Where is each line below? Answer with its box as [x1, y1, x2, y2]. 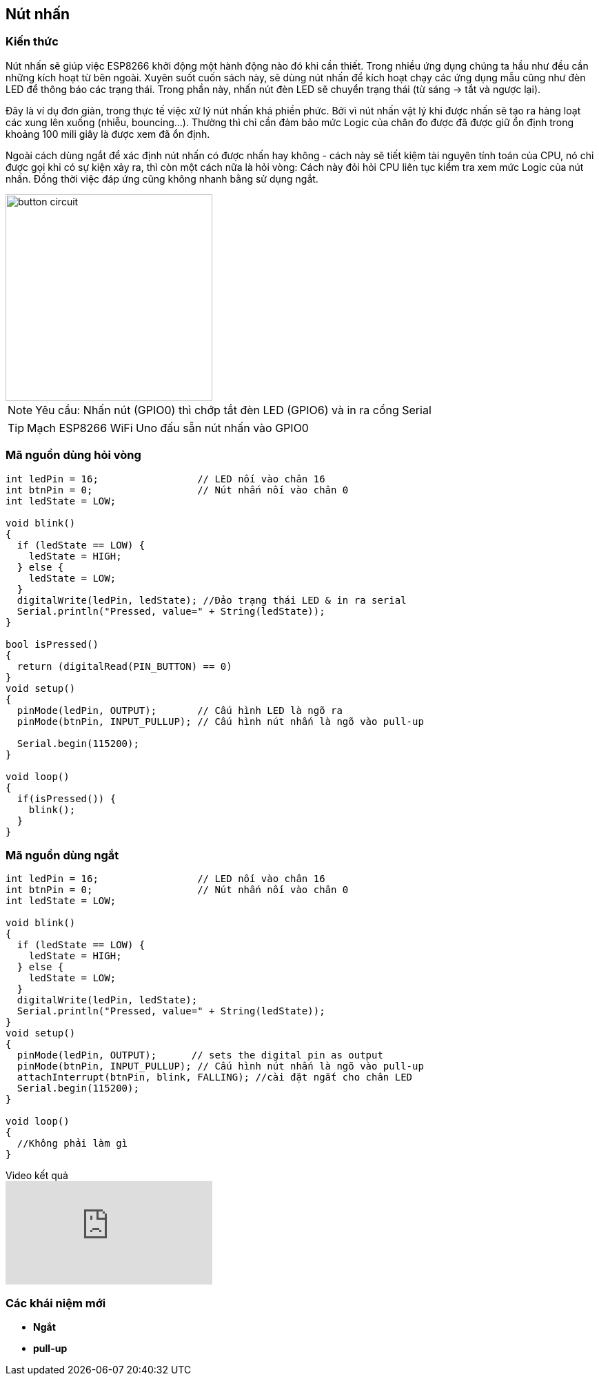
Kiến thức [6, 34, 59, 49]
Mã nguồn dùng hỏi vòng [6, 448, 141, 462]
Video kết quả [6, 1169, 68, 1182]
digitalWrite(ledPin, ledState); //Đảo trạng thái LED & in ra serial [17, 594, 407, 606]
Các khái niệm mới [6, 1296, 106, 1310]
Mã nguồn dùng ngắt [6, 848, 119, 862]
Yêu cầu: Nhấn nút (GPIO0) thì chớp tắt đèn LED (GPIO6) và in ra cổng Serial [35, 402, 432, 417]
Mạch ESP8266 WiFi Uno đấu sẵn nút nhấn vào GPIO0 [27, 420, 309, 435]
